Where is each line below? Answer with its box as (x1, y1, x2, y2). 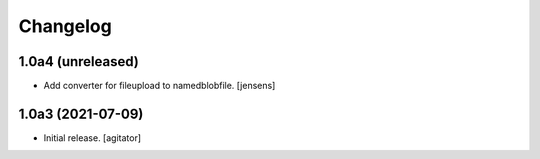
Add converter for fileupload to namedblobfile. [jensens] (43, 80, 276, 92)
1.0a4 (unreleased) (18, 53, 139, 70)
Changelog (18, 15, 112, 37)
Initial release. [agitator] (43, 131, 142, 144)
